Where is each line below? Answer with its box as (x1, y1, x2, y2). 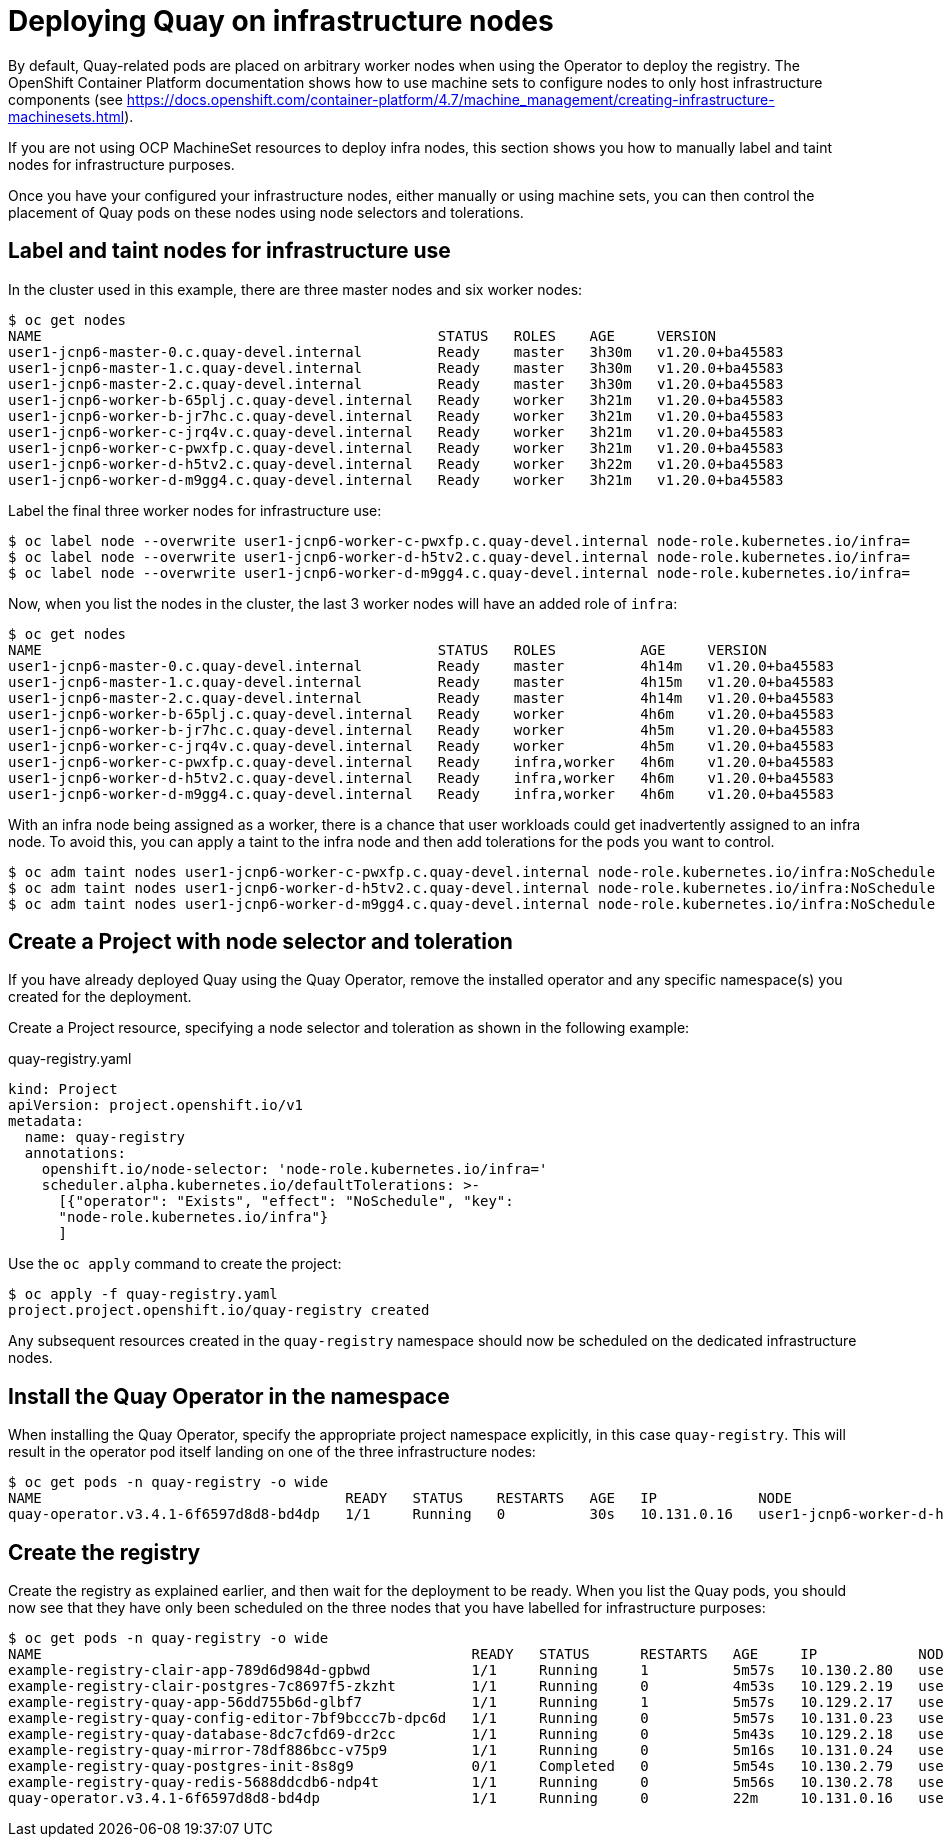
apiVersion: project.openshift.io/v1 (8, 1097, 304, 1114)
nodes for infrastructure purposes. (8, 155, 235, 173)
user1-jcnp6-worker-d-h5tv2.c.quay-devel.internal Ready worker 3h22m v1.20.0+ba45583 (8, 455, 784, 472)
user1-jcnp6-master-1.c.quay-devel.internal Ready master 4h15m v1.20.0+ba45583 (8, 673, 835, 690)
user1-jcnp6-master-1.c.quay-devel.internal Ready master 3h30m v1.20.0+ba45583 (8, 359, 784, 376)
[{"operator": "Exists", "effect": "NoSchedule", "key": (58, 1193, 514, 1210)
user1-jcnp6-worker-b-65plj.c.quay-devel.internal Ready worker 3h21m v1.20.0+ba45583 (8, 391, 784, 408)
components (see (8, 90, 123, 108)
